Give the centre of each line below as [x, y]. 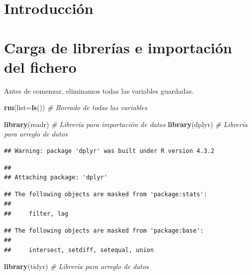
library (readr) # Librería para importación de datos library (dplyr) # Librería [126, 124]
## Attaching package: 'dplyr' [56, 178]
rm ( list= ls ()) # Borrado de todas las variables [76, 107]
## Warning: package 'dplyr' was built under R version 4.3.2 [109, 151]
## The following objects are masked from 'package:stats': [106, 194]
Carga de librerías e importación [118, 47]
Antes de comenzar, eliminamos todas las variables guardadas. [99, 90]
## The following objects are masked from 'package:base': [104, 230]
